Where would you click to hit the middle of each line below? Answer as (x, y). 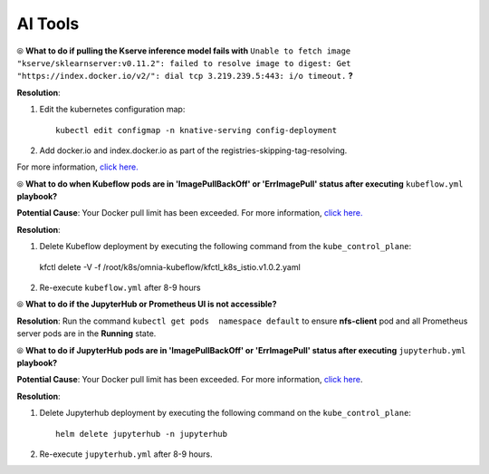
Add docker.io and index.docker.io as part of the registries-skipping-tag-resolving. (193, 150)
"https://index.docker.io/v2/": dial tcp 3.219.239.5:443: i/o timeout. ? (185, 76)
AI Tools (48, 24)
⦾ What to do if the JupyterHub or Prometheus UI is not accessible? (147, 305)
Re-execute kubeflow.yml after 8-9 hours (120, 288)
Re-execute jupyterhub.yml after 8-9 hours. (126, 454)
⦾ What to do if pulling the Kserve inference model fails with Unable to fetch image (184, 51)
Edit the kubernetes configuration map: (112, 110)
